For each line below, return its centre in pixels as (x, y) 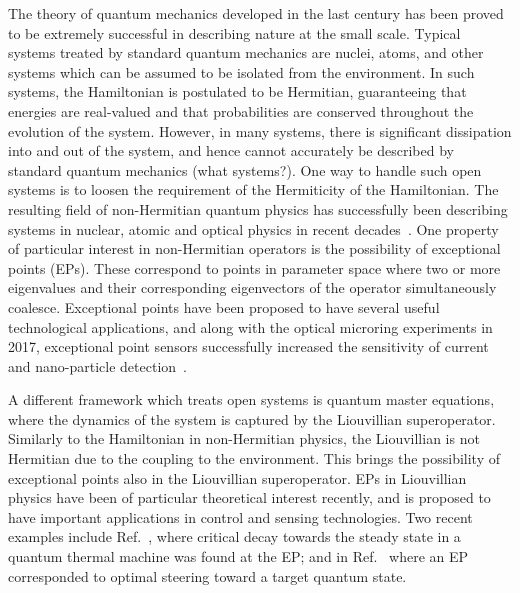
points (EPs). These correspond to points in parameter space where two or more (254, 267)
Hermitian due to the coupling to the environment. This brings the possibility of (254, 458)
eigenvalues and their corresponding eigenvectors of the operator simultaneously (252, 287)
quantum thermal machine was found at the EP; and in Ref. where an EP (238, 556)
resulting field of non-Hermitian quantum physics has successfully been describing (258, 208)
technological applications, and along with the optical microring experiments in (250, 326)
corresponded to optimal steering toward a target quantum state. (207, 575)
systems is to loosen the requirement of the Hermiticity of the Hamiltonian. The (253, 189)
